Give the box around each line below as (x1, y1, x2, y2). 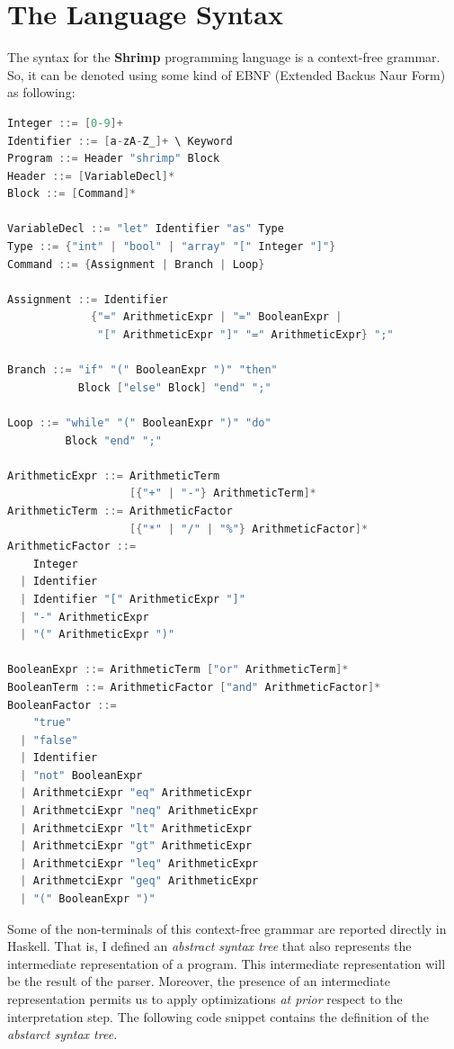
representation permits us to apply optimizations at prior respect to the (7, 990, 403, 1008)
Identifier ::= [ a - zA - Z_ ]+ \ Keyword (7, 134, 233, 148)
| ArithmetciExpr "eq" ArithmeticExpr (20, 786, 253, 800)
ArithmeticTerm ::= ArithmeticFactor (7, 504, 233, 517)
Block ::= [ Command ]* (7, 187, 137, 201)
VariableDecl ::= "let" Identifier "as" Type (7, 222, 284, 236)
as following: (7, 83, 76, 102)
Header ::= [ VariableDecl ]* (7, 169, 175, 183)
